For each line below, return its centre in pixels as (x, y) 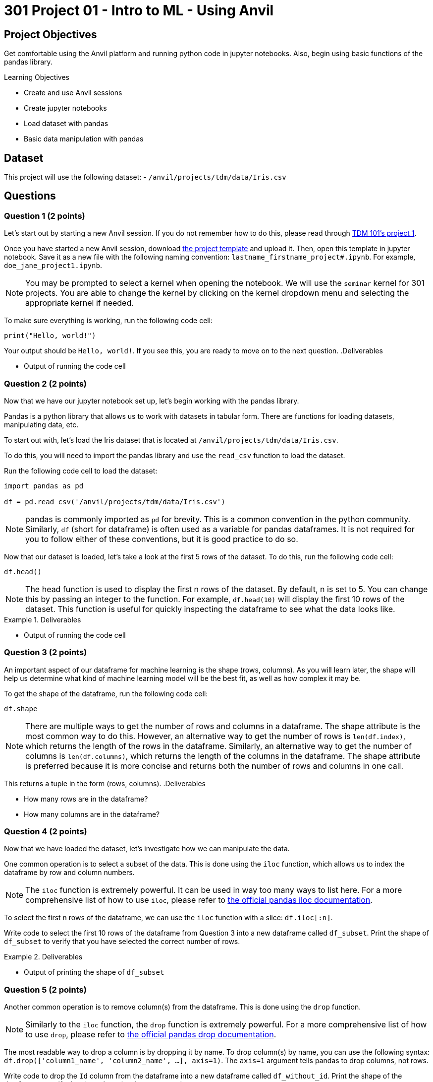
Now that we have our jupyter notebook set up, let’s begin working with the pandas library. (152, 401)
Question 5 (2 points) (45, 989)
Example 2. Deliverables (43, 957)
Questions (30, 196)
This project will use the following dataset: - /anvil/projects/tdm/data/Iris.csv (145, 177)
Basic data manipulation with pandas (84, 139)
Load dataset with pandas (66, 124)
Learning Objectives (37, 77)
